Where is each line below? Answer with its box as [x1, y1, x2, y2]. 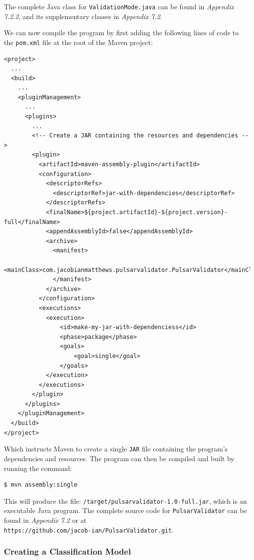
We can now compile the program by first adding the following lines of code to [4, 27, 239, 38]
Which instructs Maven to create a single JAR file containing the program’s [4, 444, 228, 454]
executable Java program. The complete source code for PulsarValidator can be [4, 505, 247, 515]
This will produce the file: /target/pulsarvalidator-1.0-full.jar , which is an [4, 495, 247, 506]
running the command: [4, 463, 72, 473]
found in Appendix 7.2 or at [4, 515, 87, 525]
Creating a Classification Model [4, 545, 131, 558]
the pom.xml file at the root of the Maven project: [4, 37, 153, 47]
